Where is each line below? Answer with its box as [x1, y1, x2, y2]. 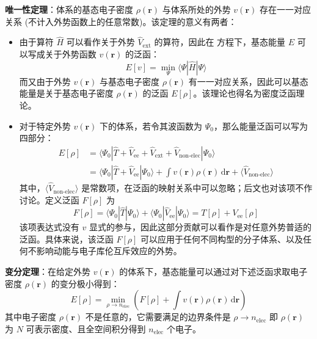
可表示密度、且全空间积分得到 [26, 322, 146, 335]
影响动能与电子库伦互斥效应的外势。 [36, 244, 182, 257]
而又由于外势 [19, 75, 71, 87]
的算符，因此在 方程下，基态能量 [154, 35, 286, 48]
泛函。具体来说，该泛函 [19, 232, 114, 245]
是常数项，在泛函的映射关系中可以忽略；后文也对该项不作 [81, 181, 313, 194]
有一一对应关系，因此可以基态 [188, 75, 308, 87]
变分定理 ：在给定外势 [5, 265, 90, 278]
